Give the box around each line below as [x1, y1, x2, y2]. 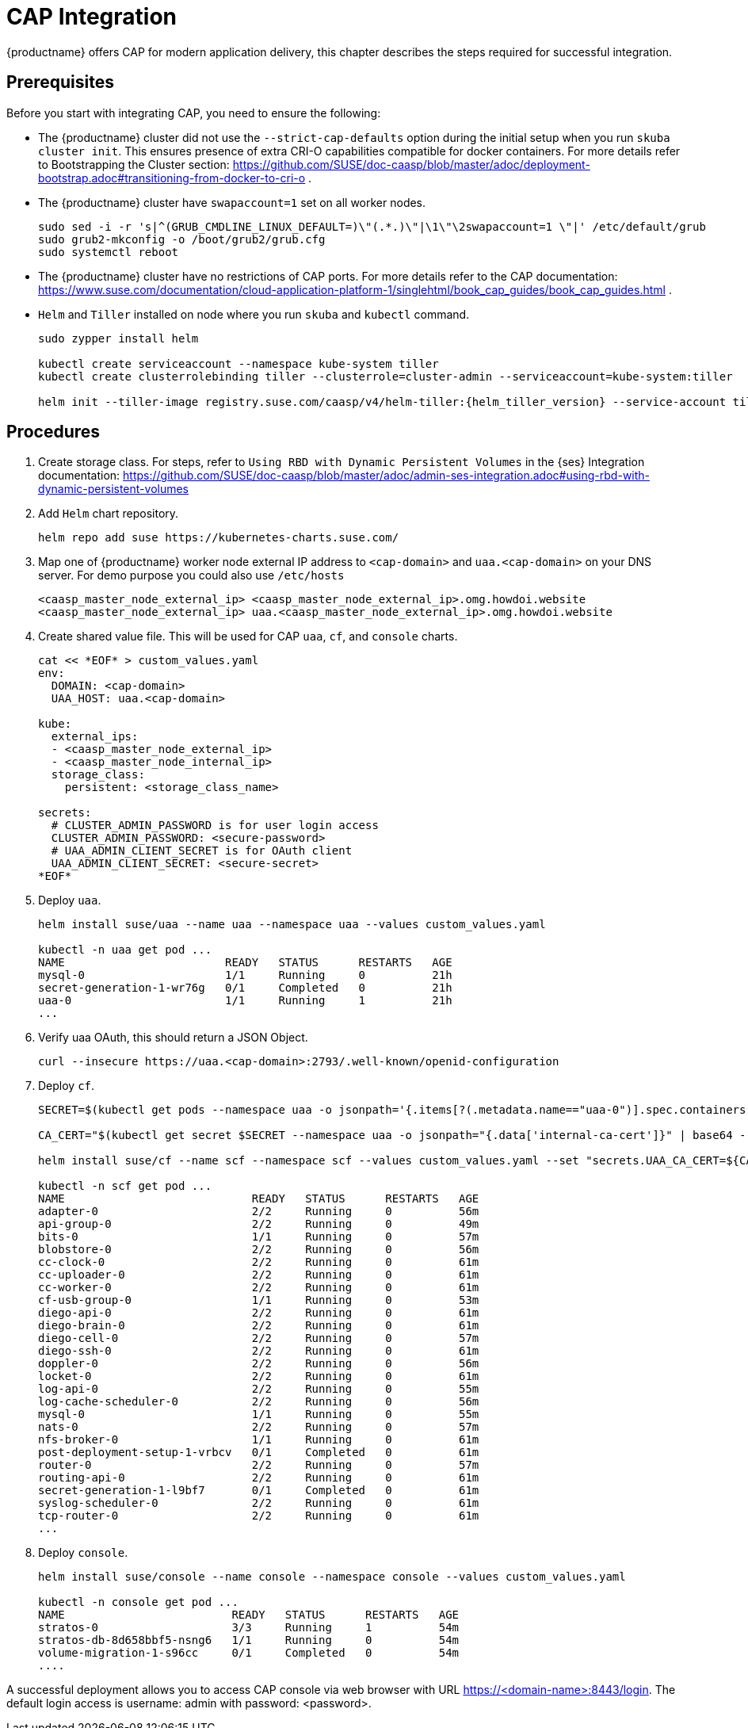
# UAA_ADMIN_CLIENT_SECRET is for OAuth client [51, 844, 353, 858]
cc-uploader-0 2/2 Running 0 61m [38, 1268, 479, 1282]
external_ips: [51, 730, 139, 744]
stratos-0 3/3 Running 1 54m [38, 1621, 460, 1634]
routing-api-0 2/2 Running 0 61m [38, 1471, 479, 1485]
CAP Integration [6, 3, 177, 30]
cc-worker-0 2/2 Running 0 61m [38, 1281, 479, 1294]
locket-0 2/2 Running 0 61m [38, 1370, 479, 1383]
